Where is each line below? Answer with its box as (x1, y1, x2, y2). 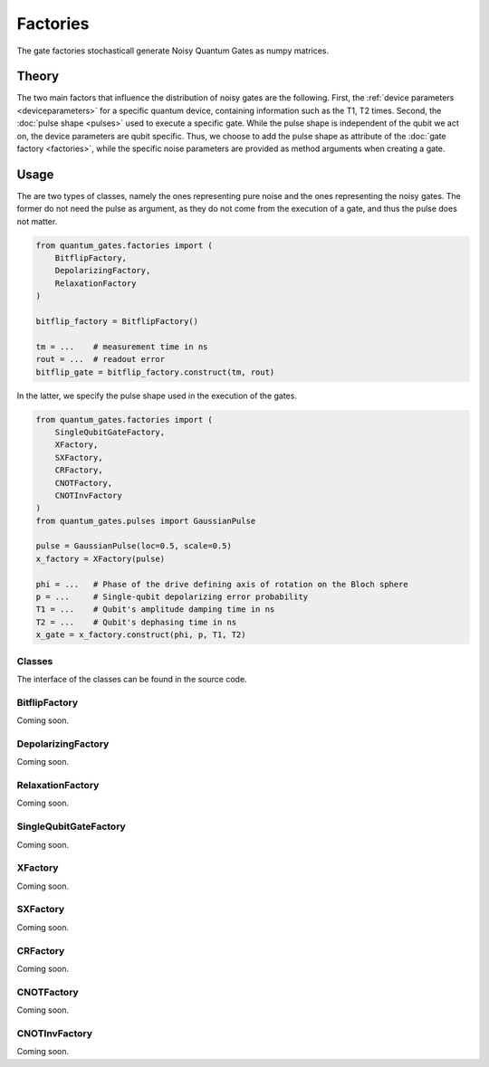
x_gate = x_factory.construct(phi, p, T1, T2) (35, 630, 246, 640)
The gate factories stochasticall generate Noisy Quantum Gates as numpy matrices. (16, 45, 330, 56)
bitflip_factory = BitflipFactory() (35, 317, 199, 327)
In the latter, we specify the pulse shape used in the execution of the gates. (16, 390, 298, 401)
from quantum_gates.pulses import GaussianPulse (35, 516, 256, 526)
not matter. (16, 215, 58, 226)
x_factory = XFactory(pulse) (35, 553, 166, 564)
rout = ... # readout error (35, 354, 166, 365)
